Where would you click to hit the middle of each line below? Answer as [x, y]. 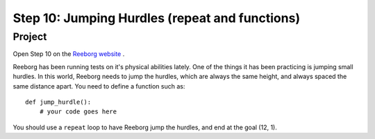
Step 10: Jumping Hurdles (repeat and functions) [157, 18]
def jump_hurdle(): [58, 102]
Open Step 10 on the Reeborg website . [69, 54]
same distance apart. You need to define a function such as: [99, 86]
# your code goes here [78, 112]
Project [30, 37]
